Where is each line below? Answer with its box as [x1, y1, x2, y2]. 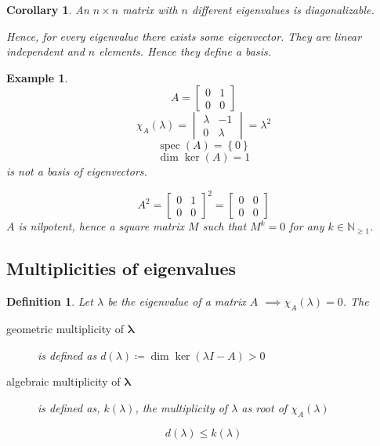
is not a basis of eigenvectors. [6, 163, 147, 179]
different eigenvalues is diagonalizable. [192, 2, 375, 17]
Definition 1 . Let [6, 293, 93, 310]
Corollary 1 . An [6, 2, 89, 17]
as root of [241, 399, 288, 415]
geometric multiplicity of [6, 321, 125, 337]
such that [202, 218, 247, 234]
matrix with [122, 2, 178, 17]
